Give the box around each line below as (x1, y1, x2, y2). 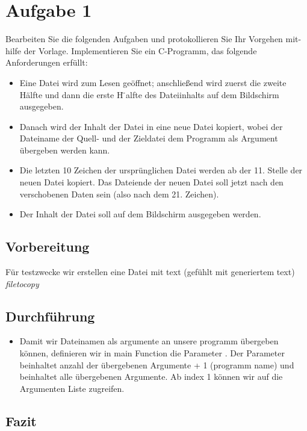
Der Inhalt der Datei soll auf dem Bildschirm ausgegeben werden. (19, 208, 261, 220)
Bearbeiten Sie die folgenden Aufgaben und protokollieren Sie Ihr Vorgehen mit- (5, 33, 302, 45)
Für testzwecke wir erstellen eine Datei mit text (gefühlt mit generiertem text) (5, 265, 295, 278)
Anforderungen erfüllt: (5, 56, 88, 69)
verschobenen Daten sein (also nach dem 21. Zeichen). (19, 187, 219, 200)
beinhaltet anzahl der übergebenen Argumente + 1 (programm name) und (19, 358, 294, 371)
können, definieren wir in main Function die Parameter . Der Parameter (19, 347, 285, 359)
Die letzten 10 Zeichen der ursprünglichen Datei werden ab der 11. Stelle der (19, 164, 303, 176)
